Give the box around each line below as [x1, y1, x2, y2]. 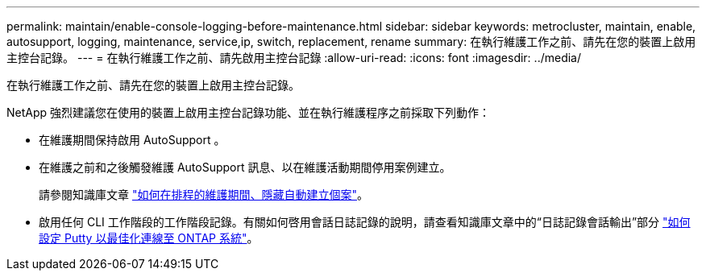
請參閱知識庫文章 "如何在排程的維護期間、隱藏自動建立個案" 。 [39, 188, 368, 201]
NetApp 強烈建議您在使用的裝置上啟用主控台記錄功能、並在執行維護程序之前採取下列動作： [6, 105, 491, 119]
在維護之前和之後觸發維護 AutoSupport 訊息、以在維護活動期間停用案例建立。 [39, 160, 451, 174]
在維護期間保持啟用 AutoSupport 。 [39, 133, 226, 147]
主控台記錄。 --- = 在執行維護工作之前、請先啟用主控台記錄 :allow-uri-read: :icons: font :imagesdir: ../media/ [6, 51, 582, 64]
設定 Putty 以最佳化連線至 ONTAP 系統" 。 [39, 231, 259, 245]
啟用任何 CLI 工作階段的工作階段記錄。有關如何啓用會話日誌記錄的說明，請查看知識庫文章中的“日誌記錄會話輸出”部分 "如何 [39, 215, 691, 229]
